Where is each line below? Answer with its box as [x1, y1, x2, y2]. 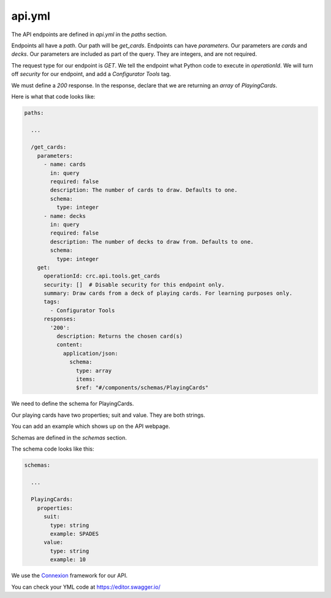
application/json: [63, 350, 119, 357]
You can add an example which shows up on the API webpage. [11, 422, 170, 430]
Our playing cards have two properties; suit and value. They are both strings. [11, 411, 205, 419]
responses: [44, 316, 77, 322]
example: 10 [50, 556, 86, 563]
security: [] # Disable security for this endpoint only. [44, 281, 225, 288]
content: [56, 341, 83, 348]
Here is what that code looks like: [11, 93, 96, 100]
